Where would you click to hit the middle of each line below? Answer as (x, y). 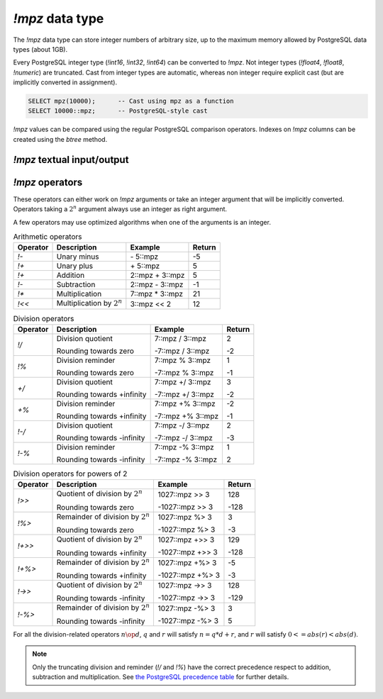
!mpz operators (48, 182)
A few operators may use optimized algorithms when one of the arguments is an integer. (142, 222)
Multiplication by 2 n (89, 303)
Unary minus (78, 257)
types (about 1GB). (40, 49)
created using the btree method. (60, 139)
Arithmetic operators (48, 237)
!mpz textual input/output (71, 160)
